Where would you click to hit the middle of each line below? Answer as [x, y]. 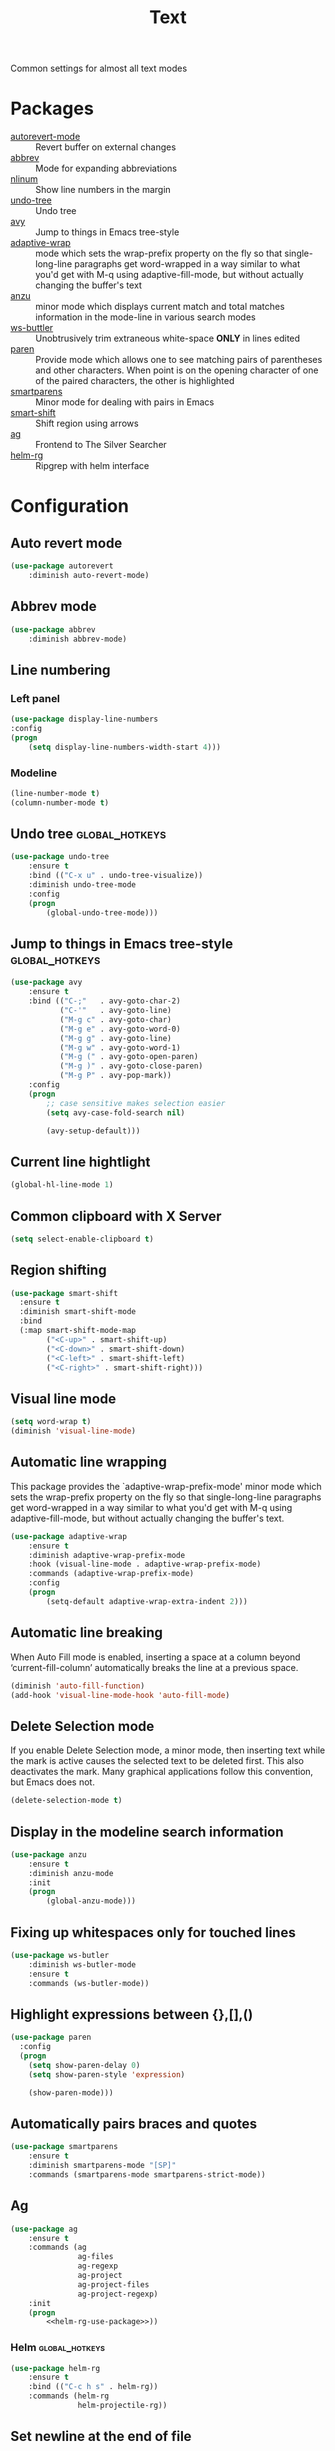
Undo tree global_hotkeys [88, 834]
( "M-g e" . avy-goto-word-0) [120, 1029]
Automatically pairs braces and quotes [134, 2123]
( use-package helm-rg [55, 2368]
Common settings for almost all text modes [99, 68]
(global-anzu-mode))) [91, 1901]
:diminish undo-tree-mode [82, 885]
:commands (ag [57, 2247]
